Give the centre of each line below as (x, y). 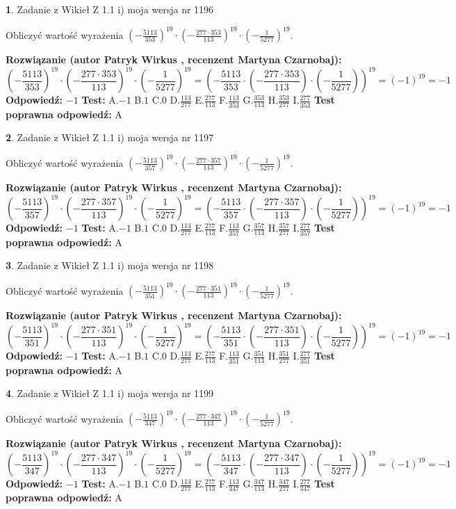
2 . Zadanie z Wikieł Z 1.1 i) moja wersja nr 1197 (110, 137)
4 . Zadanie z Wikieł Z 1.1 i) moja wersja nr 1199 (110, 393)
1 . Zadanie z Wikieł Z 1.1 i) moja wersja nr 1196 (110, 9)
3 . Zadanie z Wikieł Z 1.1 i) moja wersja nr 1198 (110, 265)
